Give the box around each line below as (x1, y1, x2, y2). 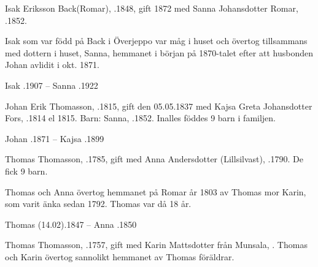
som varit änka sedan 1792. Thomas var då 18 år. (5, 197, 192, 210)
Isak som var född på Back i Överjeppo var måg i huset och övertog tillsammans (5, 34, 308, 47)
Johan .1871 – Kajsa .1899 (5, 132, 104, 145)
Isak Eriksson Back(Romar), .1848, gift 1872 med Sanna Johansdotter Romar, (5, 2, 298, 14)
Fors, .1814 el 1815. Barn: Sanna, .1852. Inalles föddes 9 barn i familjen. (5, 111, 276, 124)
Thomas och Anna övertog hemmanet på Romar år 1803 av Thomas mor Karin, (5, 185, 306, 198)
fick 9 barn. (5, 164, 48, 177)
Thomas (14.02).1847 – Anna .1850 (5, 217, 137, 230)
